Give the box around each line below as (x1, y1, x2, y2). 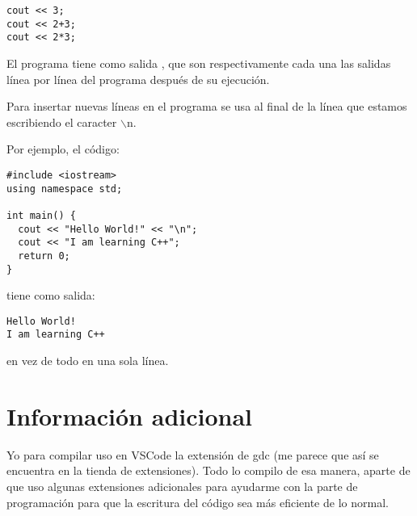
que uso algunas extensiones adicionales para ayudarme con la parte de (6, 478, 358, 494)
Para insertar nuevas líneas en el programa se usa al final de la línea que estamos (6, 98, 407, 115)
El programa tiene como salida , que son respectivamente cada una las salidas (6, 54, 391, 71)
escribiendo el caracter (6, 113, 117, 130)
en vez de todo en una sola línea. (6, 352, 169, 369)
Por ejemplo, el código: (6, 141, 120, 157)
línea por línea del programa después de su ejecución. (6, 70, 270, 87)
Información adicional (6, 399, 253, 432)
